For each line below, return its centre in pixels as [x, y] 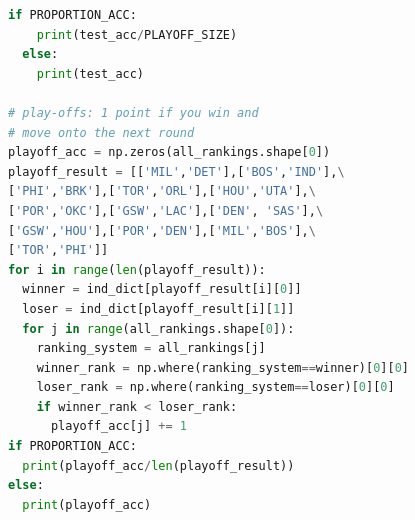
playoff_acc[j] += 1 [119, 426]
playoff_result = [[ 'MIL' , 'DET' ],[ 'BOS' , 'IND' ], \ [176, 171]
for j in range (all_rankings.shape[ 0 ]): [158, 328]
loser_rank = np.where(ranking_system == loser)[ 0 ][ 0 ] [215, 387]
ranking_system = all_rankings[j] [151, 348]
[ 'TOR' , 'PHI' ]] [58, 250]
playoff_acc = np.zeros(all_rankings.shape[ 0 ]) [169, 152]
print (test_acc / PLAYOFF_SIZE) [137, 34]
